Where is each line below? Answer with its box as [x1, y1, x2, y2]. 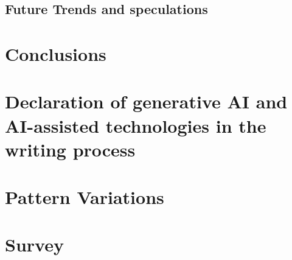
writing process [5, 136, 136, 161]
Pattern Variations [5, 184, 164, 209]
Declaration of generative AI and [5, 89, 288, 114]
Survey [5, 232, 64, 257]
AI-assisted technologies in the [5, 113, 266, 138]
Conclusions [5, 41, 106, 66]
